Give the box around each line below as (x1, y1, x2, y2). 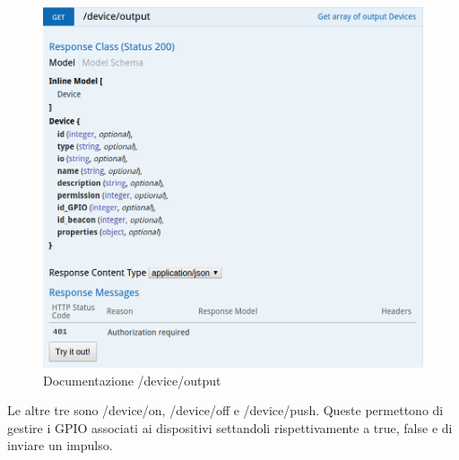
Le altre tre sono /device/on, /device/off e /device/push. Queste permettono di (7, 401, 444, 420)
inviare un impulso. (7, 436, 113, 455)
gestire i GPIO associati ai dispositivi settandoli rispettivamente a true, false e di (7, 418, 453, 437)
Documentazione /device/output (43, 370, 221, 389)
